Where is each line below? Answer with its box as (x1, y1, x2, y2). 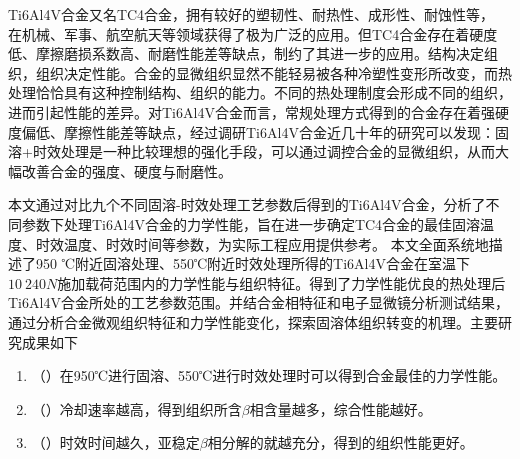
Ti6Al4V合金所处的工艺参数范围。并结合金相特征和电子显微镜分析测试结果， (8, 292, 509, 313)
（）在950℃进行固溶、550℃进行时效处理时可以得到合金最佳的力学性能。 (31, 365, 507, 386)
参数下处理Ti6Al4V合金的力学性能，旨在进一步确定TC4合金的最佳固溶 (21, 213, 481, 234)
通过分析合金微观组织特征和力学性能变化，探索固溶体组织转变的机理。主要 (8, 311, 498, 332)
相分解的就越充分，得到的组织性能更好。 (207, 432, 474, 453)
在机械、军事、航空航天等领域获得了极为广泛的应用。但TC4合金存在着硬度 (8, 23, 498, 44)
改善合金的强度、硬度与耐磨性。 (21, 160, 232, 181)
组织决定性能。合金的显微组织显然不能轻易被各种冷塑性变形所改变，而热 (35, 62, 512, 83)
